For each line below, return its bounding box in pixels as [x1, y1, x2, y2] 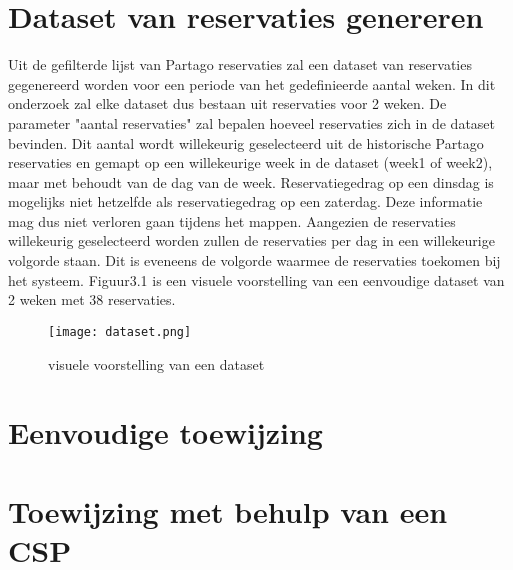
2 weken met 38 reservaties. [8, 289, 176, 310]
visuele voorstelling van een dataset [48, 353, 265, 374]
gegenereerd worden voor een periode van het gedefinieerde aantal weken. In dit [8, 73, 496, 94]
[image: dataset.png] [48, 324, 192, 339]
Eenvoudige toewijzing [8, 412, 323, 453]
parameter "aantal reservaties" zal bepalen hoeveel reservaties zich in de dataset [8, 112, 496, 133]
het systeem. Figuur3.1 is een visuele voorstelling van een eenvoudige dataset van [8, 269, 505, 290]
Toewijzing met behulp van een [8, 490, 448, 531]
